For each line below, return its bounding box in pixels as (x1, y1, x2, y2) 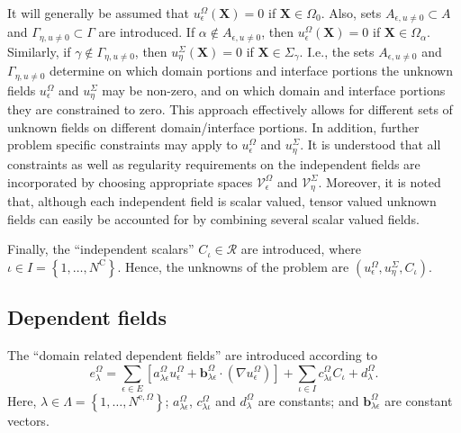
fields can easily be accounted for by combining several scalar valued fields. (7, 209, 420, 228)
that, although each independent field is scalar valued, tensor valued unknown (7, 191, 437, 210)
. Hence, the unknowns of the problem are (117, 257, 349, 275)
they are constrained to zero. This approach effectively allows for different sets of (7, 100, 453, 119)
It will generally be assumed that (7, 4, 190, 22)
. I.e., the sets (299, 41, 375, 60)
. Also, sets (321, 4, 382, 22)
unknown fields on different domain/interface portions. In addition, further (7, 117, 420, 136)
